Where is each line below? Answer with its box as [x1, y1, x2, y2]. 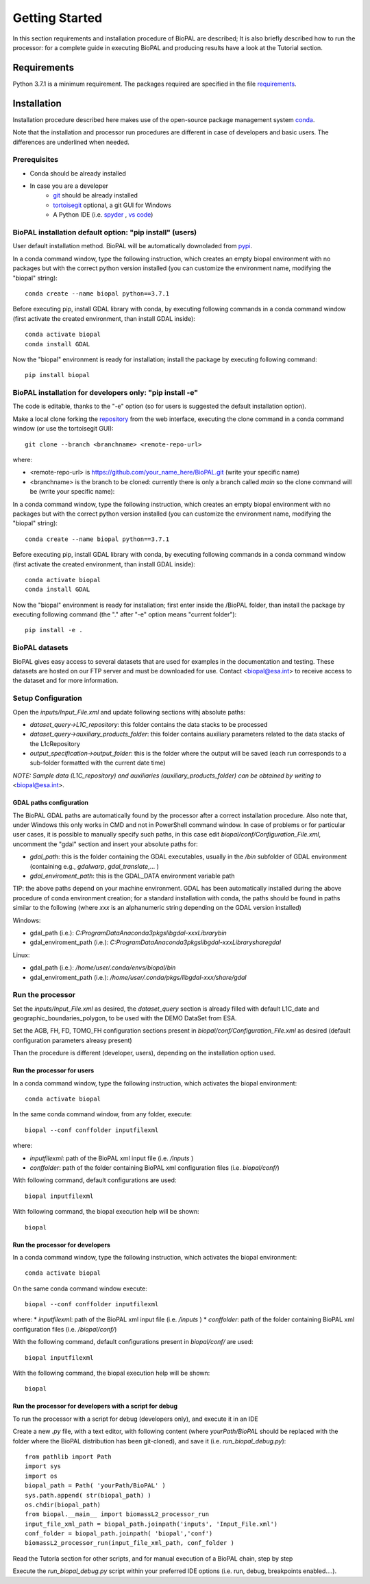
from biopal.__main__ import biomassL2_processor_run [25, 1511, 209, 1518]
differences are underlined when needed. [12, 138, 130, 146]
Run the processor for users [12, 1066, 95, 1075]
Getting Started [12, 10, 103, 25]
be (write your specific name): [29, 488, 115, 496]
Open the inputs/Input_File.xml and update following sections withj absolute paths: [12, 708, 246, 716]
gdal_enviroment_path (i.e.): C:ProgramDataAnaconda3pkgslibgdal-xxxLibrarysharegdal [29, 938, 281, 946]
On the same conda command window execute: [12, 1284, 147, 1293]
